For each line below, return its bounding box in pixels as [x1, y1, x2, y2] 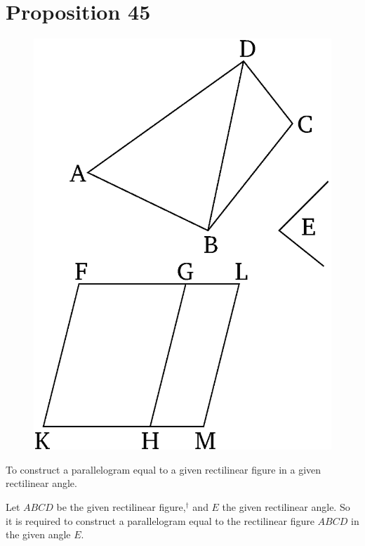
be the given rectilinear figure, [56, 500, 186, 514]
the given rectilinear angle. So [222, 500, 350, 514]
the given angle [6, 527, 71, 542]
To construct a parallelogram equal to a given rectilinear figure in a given [6, 462, 321, 476]
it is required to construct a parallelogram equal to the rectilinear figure [6, 513, 314, 528]
